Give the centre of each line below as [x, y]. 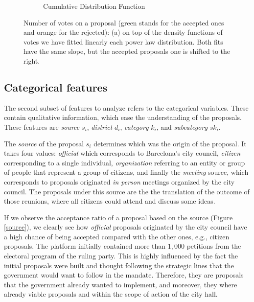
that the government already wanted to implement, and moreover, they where [121, 284]
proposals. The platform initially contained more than [85, 246]
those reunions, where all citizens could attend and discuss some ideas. [110, 201]
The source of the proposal [44, 143]
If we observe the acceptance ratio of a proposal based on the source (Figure [118, 217]
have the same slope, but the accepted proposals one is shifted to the [127, 51]
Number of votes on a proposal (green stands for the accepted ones [124, 22]
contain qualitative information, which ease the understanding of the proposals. [123, 117]
